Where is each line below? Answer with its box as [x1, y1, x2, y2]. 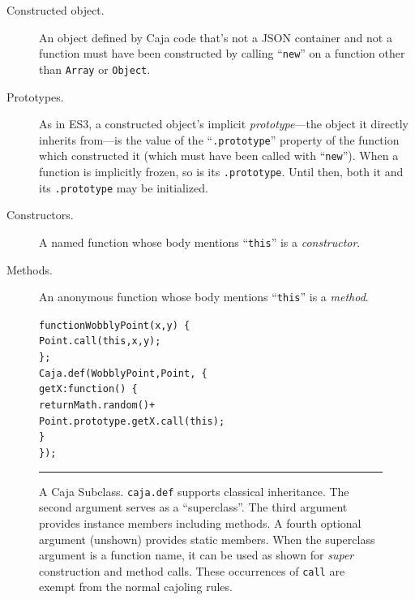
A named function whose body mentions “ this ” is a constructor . [39, 233, 361, 250]
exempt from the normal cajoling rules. [39, 578, 233, 595]
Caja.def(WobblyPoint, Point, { [39, 367, 207, 379]
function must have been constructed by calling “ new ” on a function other [39, 45, 405, 62]
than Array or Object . [39, 60, 151, 77]
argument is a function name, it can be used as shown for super [39, 546, 354, 563]
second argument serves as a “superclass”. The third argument [39, 499, 348, 516]
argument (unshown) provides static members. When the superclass [39, 530, 375, 547]
